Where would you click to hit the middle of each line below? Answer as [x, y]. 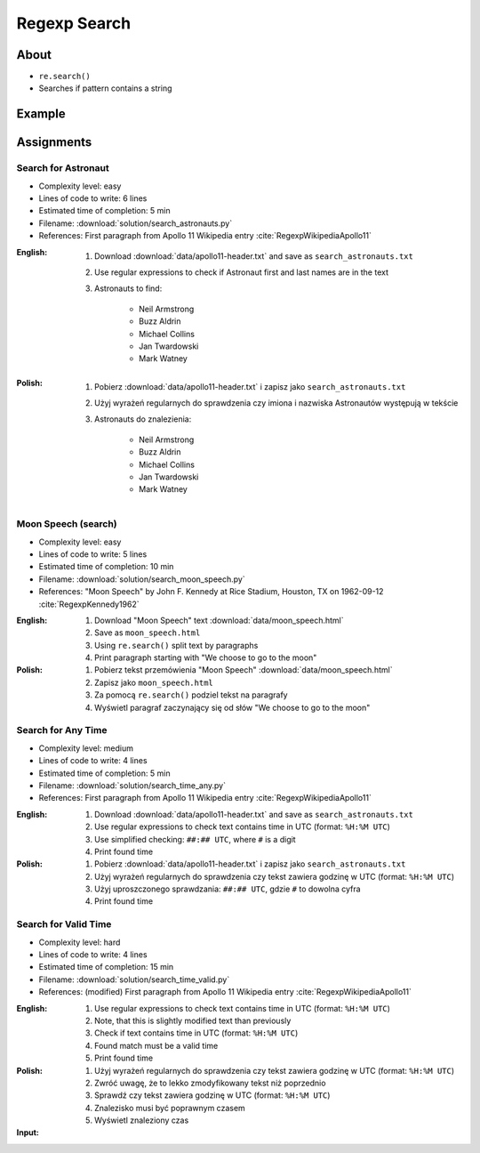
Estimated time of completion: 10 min [106, 567]
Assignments [54, 142]
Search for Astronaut [63, 168]
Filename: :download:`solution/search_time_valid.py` [134, 980]
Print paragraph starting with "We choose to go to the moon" [206, 657]
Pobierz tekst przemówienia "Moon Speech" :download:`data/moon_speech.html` [244, 670]
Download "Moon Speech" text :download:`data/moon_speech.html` [219, 620]
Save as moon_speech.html [148, 633]
